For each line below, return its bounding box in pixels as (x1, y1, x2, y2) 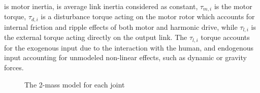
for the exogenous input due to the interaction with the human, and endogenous (4, 42, 254, 53)
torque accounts (201, 32, 250, 42)
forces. (4, 62, 24, 72)
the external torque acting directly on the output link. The (4, 32, 187, 42)
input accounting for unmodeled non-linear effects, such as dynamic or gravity (4, 52, 247, 63)
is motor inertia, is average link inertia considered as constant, (4, 1, 198, 11)
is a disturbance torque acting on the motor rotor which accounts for (41, 11, 255, 22)
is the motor (214, 1, 252, 11)
